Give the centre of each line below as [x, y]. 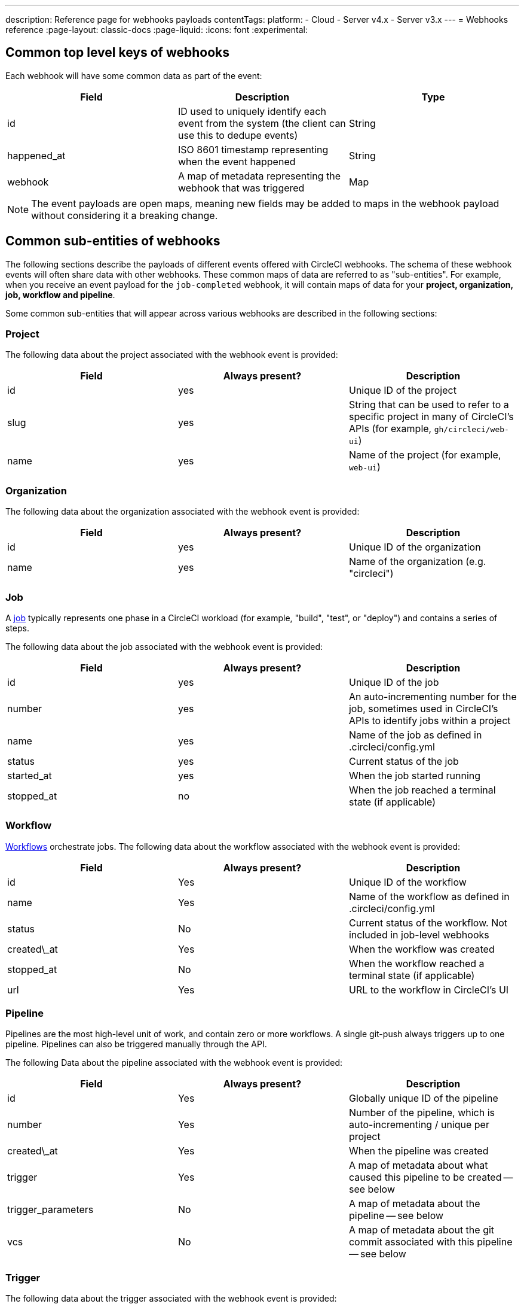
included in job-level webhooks [419, 934]
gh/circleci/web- [471, 430]
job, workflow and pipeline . [60, 294]
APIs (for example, [390, 429]
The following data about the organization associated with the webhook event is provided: [183, 512]
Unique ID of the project [402, 390]
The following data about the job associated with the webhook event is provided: [164, 646]
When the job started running [415, 775]
